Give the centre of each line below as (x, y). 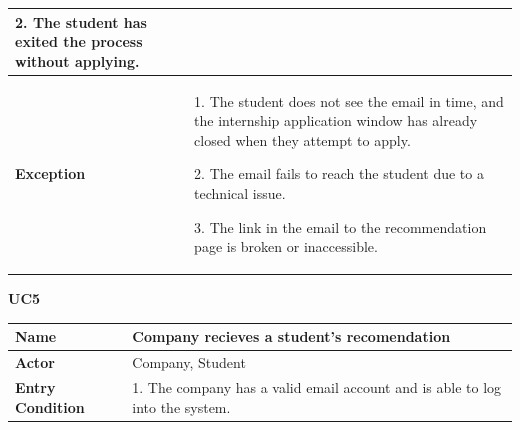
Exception (50, 173)
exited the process (79, 41)
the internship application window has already (336, 120)
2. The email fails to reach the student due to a (339, 173)
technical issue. (240, 192)
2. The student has (81, 21)
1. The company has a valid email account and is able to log (317, 386)
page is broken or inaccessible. (286, 246)
